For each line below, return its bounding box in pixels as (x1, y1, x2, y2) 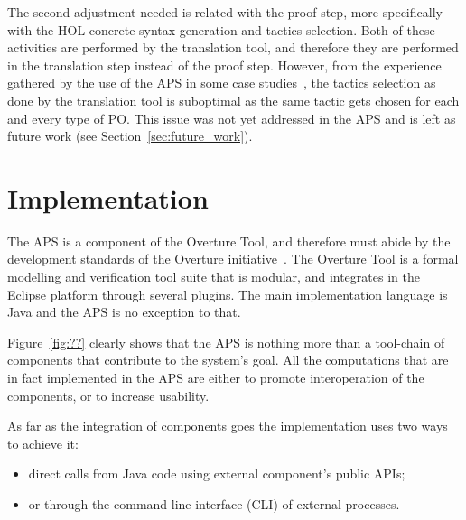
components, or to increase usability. (7, 385, 210, 404)
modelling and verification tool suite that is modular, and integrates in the (7, 267, 420, 286)
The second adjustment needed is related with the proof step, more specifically (7, 3, 443, 21)
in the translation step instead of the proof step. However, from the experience (7, 55, 442, 74)
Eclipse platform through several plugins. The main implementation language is (7, 284, 448, 303)
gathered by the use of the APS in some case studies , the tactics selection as (7, 73, 436, 92)
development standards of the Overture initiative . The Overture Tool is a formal (7, 249, 459, 268)
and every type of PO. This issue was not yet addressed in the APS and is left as (7, 108, 456, 127)
